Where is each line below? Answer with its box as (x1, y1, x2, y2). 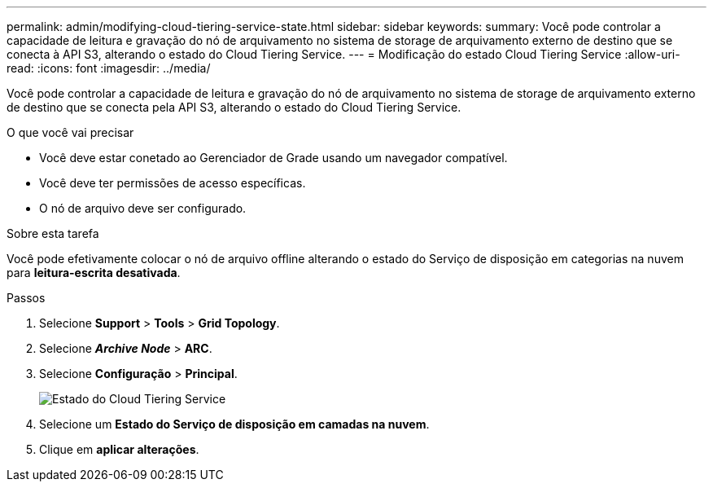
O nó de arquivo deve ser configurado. (39, 201, 247, 215)
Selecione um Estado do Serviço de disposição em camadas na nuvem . (39, 417, 430, 431)
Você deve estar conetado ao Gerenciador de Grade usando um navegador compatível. (39, 151, 508, 165)
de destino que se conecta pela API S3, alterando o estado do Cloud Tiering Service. (7, 100, 461, 114)
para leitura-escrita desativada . (7, 266, 181, 279)
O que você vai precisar (7, 125, 134, 139)
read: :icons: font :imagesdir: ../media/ (7, 61, 211, 75)
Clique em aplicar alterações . (39, 442, 199, 456)
